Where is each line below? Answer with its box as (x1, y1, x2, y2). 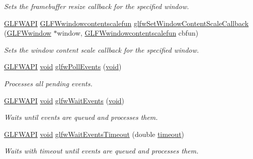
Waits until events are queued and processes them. (4, 112, 158, 122)
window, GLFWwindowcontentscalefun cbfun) (57, 28, 199, 38)
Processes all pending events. (4, 78, 93, 88)
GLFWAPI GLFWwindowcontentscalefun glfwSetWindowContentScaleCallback (4, 18, 249, 28)
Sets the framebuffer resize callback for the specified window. (4, 1, 189, 11)
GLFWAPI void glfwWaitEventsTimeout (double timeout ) (4, 128, 185, 139)
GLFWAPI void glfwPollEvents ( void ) (4, 61, 122, 72)
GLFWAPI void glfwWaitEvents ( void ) (4, 95, 125, 105)
